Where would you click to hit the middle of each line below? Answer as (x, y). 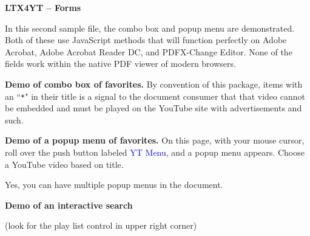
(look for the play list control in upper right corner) (101, 225)
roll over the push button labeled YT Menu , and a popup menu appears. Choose (155, 152)
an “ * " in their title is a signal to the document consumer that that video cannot (155, 96)
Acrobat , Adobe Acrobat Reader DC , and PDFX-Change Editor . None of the (149, 51)
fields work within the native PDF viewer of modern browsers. (120, 64)
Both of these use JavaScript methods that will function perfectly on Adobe (146, 40)
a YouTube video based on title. (64, 164)
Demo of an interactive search (69, 205)
